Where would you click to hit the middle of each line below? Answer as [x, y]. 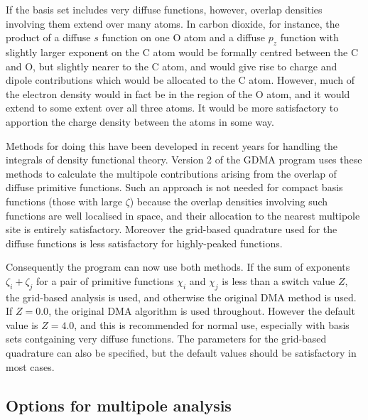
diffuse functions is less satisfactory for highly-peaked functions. [144, 243]
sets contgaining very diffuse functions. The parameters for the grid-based [166, 339]
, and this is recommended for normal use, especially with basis [212, 324]
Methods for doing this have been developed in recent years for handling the [172, 145]
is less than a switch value [278, 280]
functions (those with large [64, 201]
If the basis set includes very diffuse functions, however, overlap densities [164, 9]
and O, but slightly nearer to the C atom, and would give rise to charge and [172, 66]
